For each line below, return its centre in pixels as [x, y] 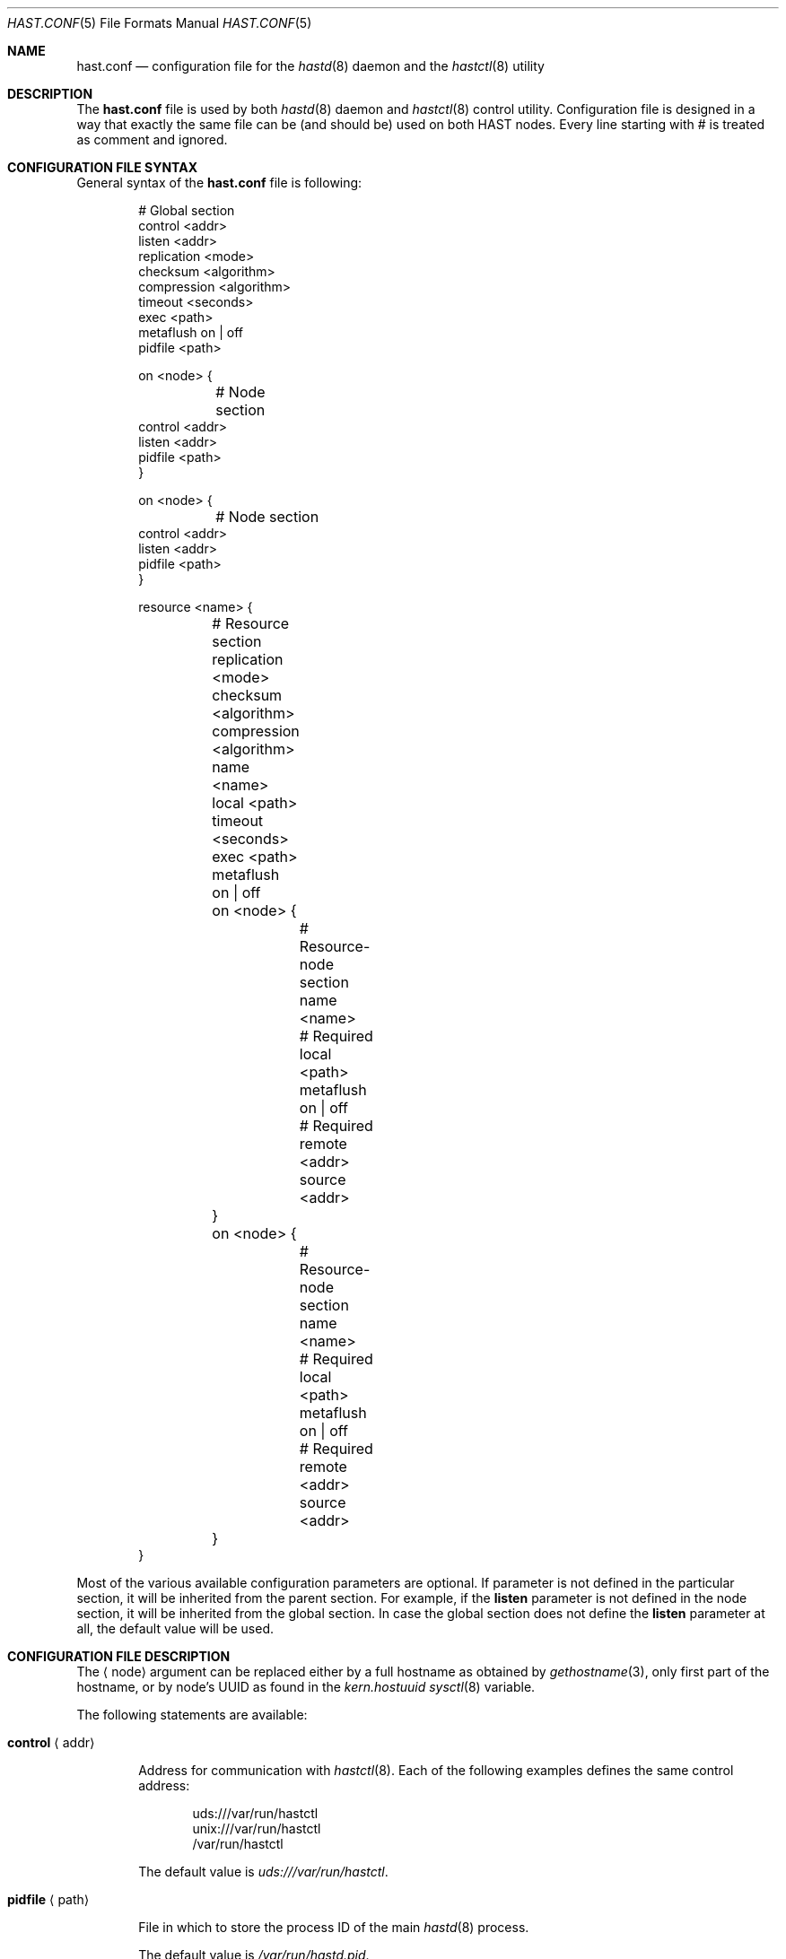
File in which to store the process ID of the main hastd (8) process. [334, 1927]
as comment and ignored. [152, 139]
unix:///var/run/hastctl [257, 1828]
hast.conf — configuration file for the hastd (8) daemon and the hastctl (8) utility [310, 66]
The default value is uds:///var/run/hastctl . [263, 1872]
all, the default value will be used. [175, 1628]
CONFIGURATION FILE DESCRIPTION [119, 1656]
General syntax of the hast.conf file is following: [219, 183]
